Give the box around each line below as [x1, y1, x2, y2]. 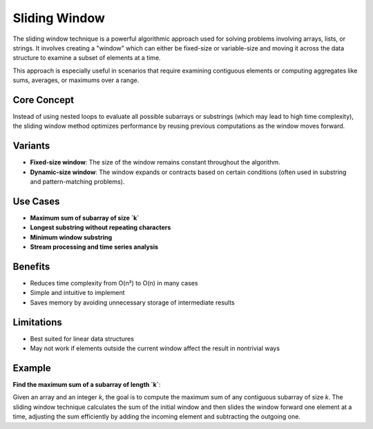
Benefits [12, 260, 50, 272]
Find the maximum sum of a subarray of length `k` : [12, 381, 161, 389]
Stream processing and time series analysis [30, 242, 159, 251]
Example [12, 362, 51, 374]
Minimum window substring [30, 233, 113, 241]
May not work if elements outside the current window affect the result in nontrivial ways [30, 344, 280, 352]
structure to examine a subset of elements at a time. [12, 54, 162, 62]
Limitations [12, 316, 62, 328]
